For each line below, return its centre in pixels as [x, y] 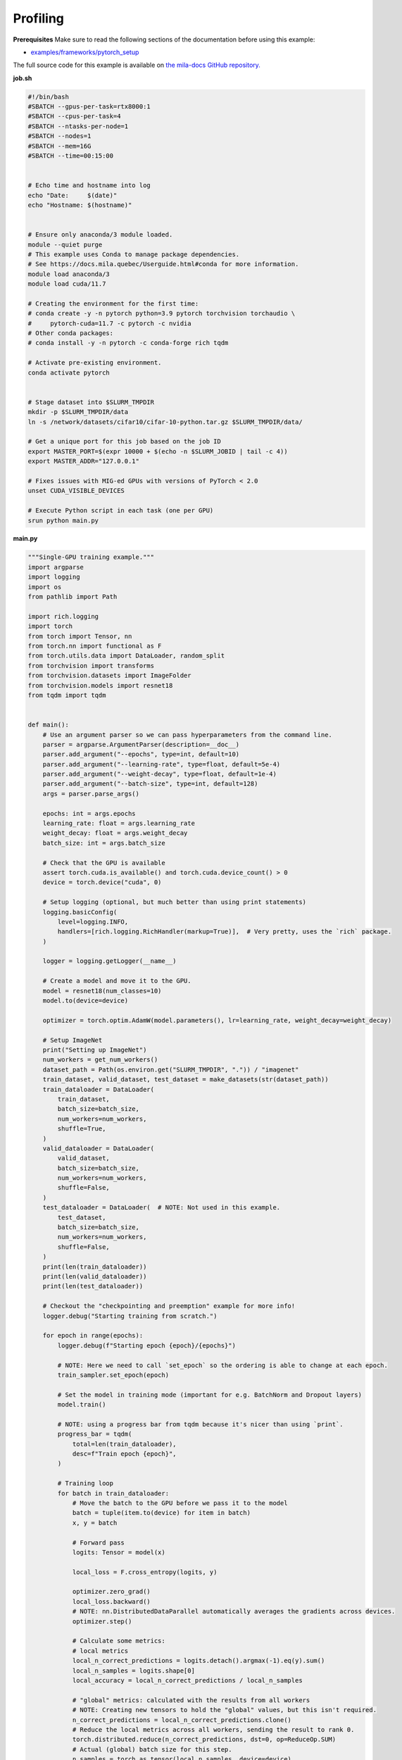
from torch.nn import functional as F [95, 646]
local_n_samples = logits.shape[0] [133, 1671]
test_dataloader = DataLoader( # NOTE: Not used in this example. [162, 1208]
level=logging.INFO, [93, 922]
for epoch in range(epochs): [93, 1335]
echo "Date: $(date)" [73, 195]
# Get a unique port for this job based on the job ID [124, 441]
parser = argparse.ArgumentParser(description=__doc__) [141, 744]
